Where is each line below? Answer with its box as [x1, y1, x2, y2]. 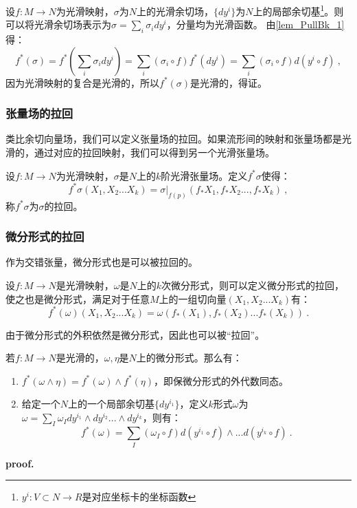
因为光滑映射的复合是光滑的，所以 [5, 75, 159, 89]
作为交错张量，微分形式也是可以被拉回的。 [5, 255, 198, 269]
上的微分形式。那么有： [136, 350, 242, 365]
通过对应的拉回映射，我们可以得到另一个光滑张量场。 [34, 145, 275, 160]
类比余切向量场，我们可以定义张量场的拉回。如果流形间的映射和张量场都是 [5, 131, 342, 146]
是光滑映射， [56, 278, 114, 292]
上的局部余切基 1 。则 [253, 2, 344, 18]
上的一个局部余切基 [68, 396, 155, 411]
